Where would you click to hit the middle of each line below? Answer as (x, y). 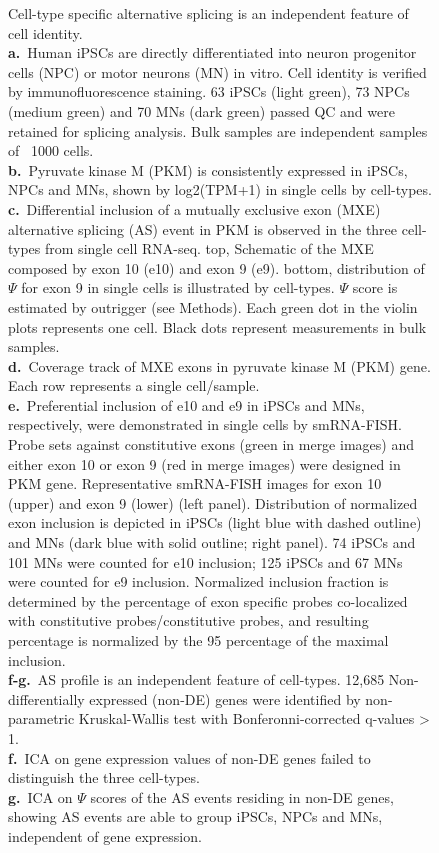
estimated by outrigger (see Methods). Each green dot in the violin (213, 306)
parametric (41, 718)
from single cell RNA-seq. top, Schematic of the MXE (209, 248)
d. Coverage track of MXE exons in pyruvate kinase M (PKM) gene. (219, 365)
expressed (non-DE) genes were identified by (225, 698)
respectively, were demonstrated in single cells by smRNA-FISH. (205, 424)
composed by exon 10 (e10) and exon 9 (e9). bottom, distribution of (216, 267)
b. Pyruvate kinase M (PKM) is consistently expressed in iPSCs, (208, 169)
